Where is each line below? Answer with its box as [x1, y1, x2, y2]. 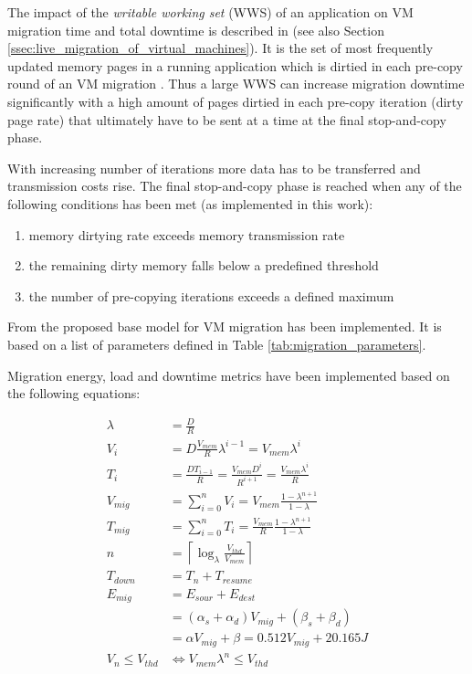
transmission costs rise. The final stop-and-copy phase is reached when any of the [7, 176, 462, 195]
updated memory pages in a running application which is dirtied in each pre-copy [7, 56, 463, 75]
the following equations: [7, 384, 141, 403]
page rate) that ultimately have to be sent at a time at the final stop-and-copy [7, 110, 446, 129]
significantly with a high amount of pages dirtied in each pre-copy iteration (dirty [7, 91, 464, 111]
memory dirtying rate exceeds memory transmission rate [28, 225, 345, 244]
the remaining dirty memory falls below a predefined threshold [28, 256, 379, 275]
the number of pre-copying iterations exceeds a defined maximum [28, 286, 394, 305]
